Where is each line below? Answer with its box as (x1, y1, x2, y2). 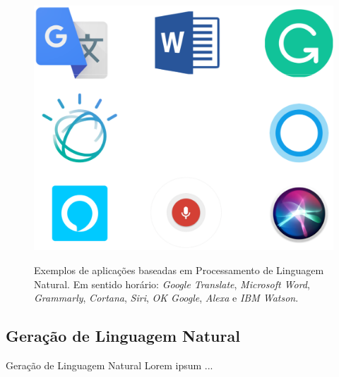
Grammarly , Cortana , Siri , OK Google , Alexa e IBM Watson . (34, 290, 299, 305)
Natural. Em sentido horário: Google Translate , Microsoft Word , (34, 276, 310, 291)
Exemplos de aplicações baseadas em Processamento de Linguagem (34, 262, 324, 277)
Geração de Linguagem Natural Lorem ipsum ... (6, 357, 213, 372)
